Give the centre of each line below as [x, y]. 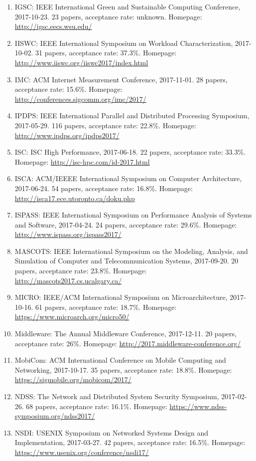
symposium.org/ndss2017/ [55, 416]
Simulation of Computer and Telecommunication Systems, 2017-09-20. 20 [127, 261]
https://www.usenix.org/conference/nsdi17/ [82, 452]
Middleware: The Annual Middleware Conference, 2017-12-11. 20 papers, [126, 334]
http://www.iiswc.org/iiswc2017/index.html [81, 62]
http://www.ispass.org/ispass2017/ [68, 234]
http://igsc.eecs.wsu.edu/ [53, 26]
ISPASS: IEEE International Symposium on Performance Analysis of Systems [133, 215]
